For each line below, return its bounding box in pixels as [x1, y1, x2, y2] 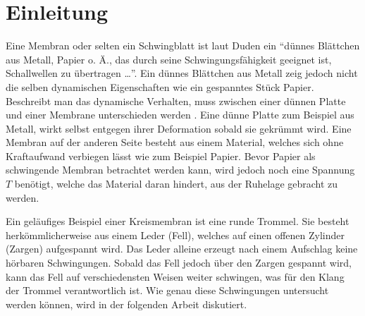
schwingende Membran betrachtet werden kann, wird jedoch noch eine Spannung [6, 162, 355, 177]
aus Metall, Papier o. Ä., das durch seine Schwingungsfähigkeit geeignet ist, [6, 51, 332, 66]
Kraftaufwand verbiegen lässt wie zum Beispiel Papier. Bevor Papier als [6, 148, 316, 163]
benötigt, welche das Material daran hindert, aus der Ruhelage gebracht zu [14, 176, 338, 191]
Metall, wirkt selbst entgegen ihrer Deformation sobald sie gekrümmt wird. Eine [6, 121, 352, 135]
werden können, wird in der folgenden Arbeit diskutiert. [6, 296, 247, 311]
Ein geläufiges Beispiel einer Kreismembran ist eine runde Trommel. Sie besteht [6, 214, 349, 229]
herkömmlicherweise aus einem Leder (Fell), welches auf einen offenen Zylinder [6, 227, 345, 242]
